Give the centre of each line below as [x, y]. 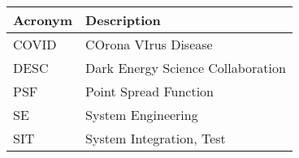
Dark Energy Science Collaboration [186, 68]
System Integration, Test [156, 138]
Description [123, 20]
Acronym [43, 20]
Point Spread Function [149, 91]
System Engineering [142, 115]
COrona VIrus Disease [149, 44]
